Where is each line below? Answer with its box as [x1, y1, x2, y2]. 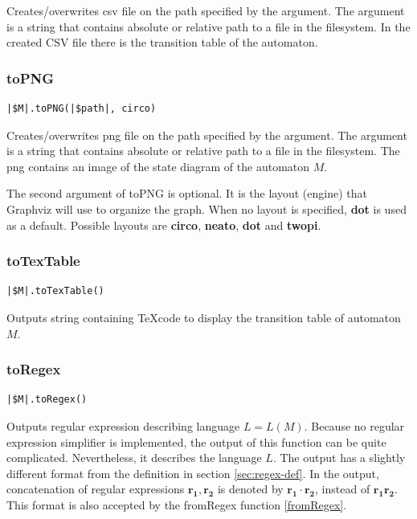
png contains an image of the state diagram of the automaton [6, 157, 310, 174]
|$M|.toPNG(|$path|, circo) [6, 103, 157, 114]
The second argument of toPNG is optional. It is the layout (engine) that [6, 185, 367, 202]
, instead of [315, 480, 370, 497]
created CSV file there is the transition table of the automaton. [6, 34, 318, 51]
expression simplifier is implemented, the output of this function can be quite [6, 433, 386, 450]
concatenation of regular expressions [6, 480, 185, 497]
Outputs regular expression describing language [6, 417, 240, 434]
